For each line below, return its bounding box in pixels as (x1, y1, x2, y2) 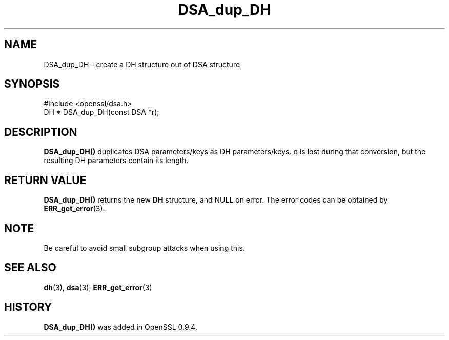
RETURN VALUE (4, 173, 87, 187)
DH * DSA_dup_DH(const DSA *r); (44, 108, 159, 117)
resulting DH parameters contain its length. (44, 156, 189, 165)
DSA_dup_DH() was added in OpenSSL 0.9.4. (44, 322, 197, 331)
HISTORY (4, 301, 52, 314)
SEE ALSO (4, 261, 56, 274)
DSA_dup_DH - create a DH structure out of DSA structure (44, 59, 240, 69)
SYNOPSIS (4, 77, 60, 91)
